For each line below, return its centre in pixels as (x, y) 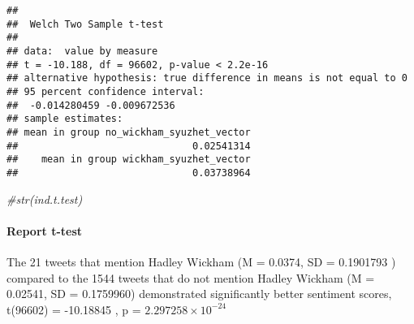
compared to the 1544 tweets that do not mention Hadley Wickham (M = (191, 277)
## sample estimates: (65, 119)
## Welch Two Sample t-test (85, 24)
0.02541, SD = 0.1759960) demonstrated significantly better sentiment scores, (199, 294)
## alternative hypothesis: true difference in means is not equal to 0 (207, 78)
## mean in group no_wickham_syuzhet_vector (129, 132)
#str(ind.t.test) (45, 199)
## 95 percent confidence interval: (106, 91)
